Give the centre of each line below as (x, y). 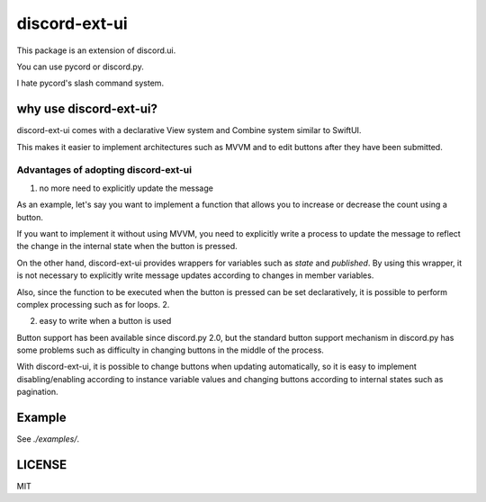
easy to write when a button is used (105, 321)
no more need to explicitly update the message (126, 188)
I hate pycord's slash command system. (90, 83)
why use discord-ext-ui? (87, 109)
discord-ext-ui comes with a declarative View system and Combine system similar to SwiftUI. (189, 130)
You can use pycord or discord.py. (80, 67)
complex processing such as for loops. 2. (93, 304)
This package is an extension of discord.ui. (96, 50)
